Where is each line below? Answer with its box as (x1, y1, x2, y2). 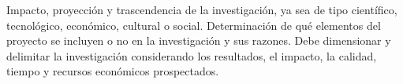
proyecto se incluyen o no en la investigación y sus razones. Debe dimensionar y (6, 32, 391, 49)
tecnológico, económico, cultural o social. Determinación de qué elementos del (6, 16, 381, 33)
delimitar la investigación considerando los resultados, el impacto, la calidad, (6, 47, 377, 64)
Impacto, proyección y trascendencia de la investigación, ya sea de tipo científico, (6, 2, 397, 17)
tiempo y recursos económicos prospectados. (6, 63, 219, 79)
